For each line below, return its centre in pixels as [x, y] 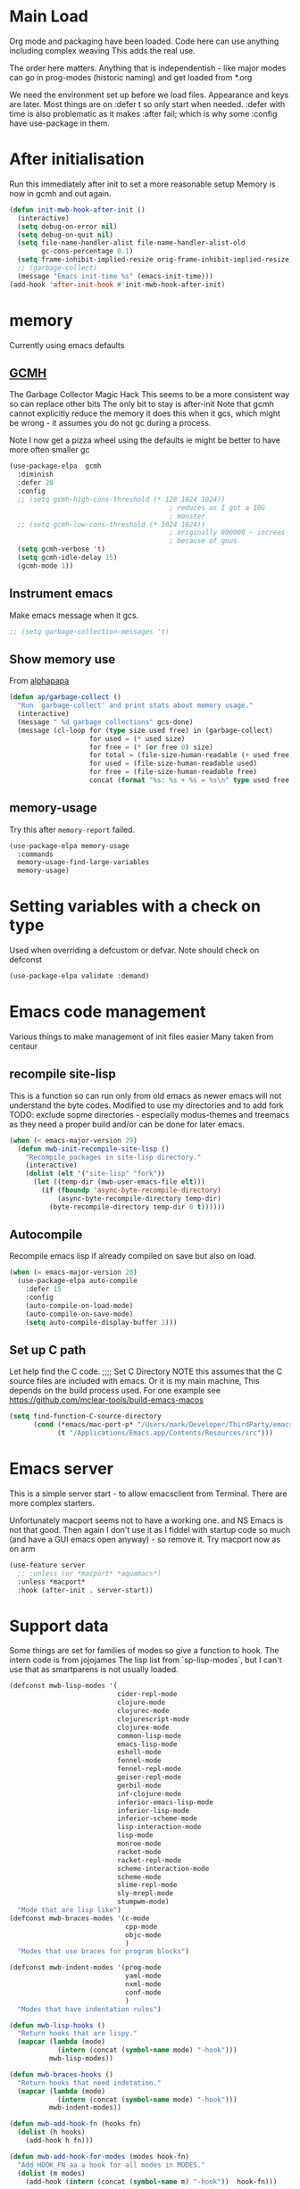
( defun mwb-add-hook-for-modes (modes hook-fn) [100, 2156]
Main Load [49, 17]
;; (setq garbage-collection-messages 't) [89, 631]
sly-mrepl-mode [146, 1894]
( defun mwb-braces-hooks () [62, 2074]
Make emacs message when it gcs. [74, 615]
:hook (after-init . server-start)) [85, 1590]
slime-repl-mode [147, 1885]
